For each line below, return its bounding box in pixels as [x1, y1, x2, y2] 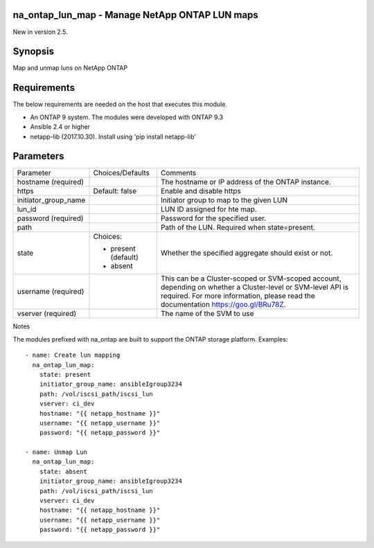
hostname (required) [17, 177, 84, 187]
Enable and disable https [160, 186, 242, 196]
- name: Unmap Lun [25, 448, 88, 457]
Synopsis [12, 46, 55, 58]
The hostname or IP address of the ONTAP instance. [160, 177, 332, 187]
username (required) [17, 287, 84, 297]
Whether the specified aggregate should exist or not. [160, 248, 333, 258]
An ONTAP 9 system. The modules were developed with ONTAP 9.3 [30, 113, 224, 121]
